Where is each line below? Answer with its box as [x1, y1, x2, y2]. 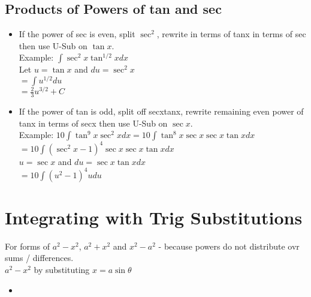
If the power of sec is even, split [19, 28, 135, 40]
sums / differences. [5, 251, 74, 264]
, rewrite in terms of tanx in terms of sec [156, 28, 306, 40]
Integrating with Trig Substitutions [5, 205, 303, 229]
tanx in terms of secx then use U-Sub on [19, 116, 168, 129]
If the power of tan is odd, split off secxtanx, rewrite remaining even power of [19, 104, 304, 117]
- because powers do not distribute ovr [158, 239, 300, 252]
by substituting [34, 263, 90, 276]
